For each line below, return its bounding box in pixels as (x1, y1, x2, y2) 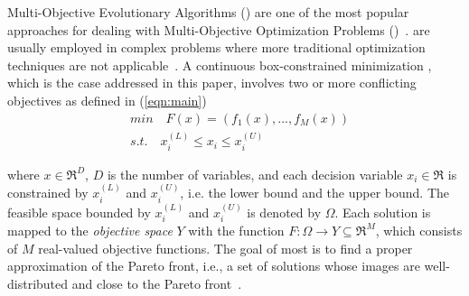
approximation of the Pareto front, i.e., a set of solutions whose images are (7, 256, 420, 275)
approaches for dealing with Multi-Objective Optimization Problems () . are (7, 20, 430, 39)
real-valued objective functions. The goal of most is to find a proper (38, 238, 413, 257)
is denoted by (247, 202, 322, 221)
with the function (188, 220, 285, 239)
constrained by (7, 183, 89, 202)
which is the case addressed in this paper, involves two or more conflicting (7, 73, 417, 92)
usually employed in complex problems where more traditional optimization (7, 38, 426, 57)
